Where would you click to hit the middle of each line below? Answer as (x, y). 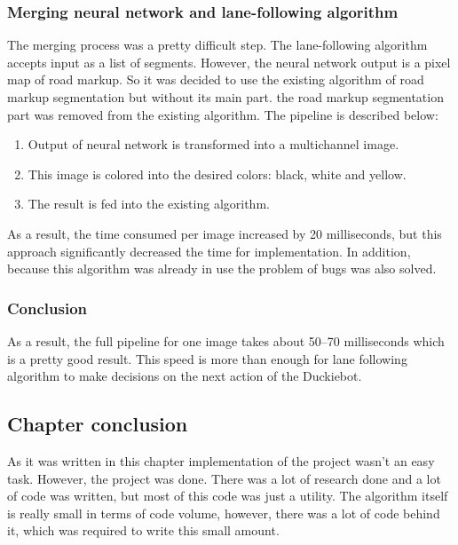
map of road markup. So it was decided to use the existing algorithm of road (216, 79)
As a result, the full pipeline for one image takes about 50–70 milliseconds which (226, 340)
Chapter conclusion (98, 424)
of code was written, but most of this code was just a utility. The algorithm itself (228, 496)
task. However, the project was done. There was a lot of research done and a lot (224, 478)
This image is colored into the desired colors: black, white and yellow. (217, 174)
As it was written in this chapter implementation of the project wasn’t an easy (221, 460)
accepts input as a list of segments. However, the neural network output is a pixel (229, 62)
